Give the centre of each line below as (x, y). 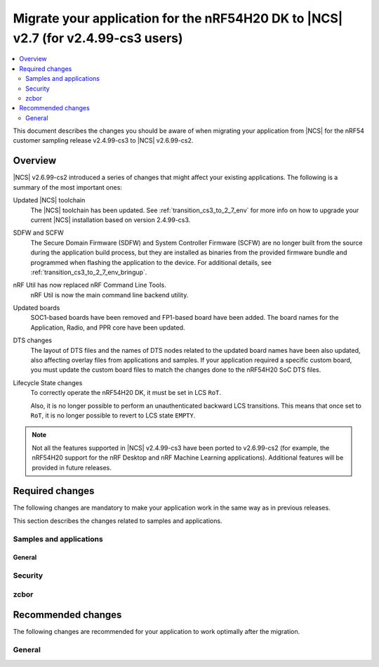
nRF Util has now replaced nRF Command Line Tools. (89, 285)
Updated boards (36, 308)
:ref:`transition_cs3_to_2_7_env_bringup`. (89, 272)
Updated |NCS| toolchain (49, 200)
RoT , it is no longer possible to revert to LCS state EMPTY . (113, 415)
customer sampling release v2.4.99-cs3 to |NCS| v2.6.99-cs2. (103, 141)
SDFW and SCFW (38, 233)
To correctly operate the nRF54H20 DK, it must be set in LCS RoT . (126, 393)
